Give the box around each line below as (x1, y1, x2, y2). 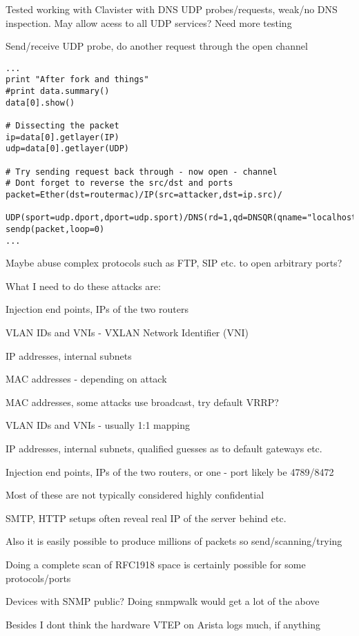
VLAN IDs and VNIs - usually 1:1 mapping (6, 418, 191, 432)
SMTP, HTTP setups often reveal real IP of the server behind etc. (6, 510, 287, 525)
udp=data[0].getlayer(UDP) (6, 144, 129, 154)
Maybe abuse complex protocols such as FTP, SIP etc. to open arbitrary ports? (6, 256, 342, 270)
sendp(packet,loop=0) (6, 224, 105, 234)
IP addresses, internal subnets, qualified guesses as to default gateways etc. (6, 441, 322, 456)
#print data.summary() (6, 86, 110, 97)
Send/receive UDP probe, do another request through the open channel (6, 39, 308, 53)
